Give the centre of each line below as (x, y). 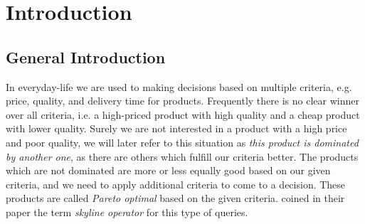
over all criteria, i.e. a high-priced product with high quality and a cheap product (183, 114)
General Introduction (86, 57)
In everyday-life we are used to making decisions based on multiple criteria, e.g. (179, 86)
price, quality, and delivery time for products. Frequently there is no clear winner (182, 101)
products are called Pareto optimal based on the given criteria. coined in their (175, 198)
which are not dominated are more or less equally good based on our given (168, 170)
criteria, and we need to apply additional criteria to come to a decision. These (176, 184)
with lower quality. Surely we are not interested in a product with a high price (176, 128)
